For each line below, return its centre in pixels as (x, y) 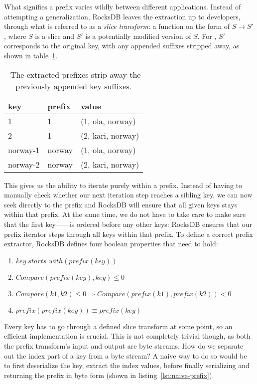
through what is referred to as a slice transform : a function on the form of (117, 26)
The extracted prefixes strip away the (75, 74)
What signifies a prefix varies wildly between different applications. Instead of (123, 6)
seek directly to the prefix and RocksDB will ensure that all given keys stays (121, 204)
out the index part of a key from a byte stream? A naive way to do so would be (126, 355)
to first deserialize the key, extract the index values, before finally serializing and (127, 365)
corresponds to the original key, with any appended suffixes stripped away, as (122, 46)
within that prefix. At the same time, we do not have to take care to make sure (125, 214)
